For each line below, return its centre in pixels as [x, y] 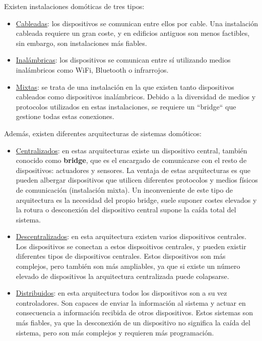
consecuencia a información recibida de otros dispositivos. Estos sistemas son [134, 312]
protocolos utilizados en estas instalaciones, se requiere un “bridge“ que [126, 106]
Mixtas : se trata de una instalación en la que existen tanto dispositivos [125, 87]
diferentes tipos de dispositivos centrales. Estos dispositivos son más [121, 256]
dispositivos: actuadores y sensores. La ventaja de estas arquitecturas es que [133, 170]
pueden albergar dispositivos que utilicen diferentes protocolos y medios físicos [137, 180]
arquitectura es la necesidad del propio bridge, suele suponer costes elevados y [136, 200]
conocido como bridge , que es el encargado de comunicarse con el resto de [131, 160]
